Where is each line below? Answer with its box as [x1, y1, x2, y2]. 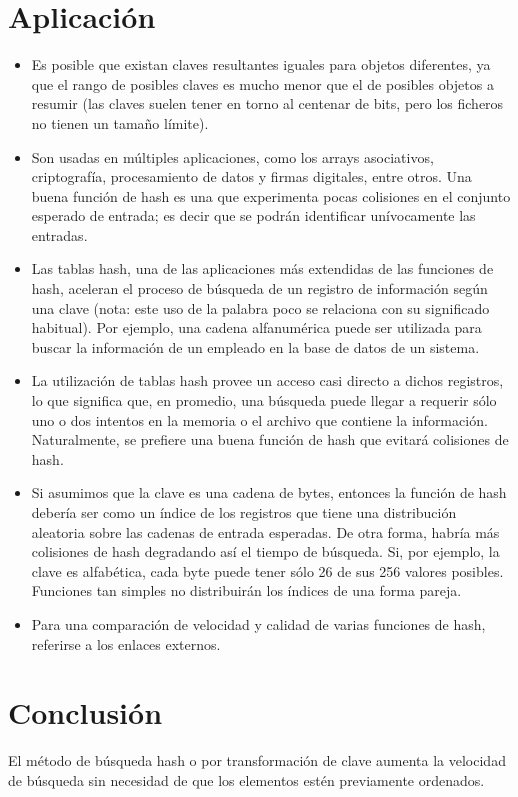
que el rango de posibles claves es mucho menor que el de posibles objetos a [31, 73, 494, 94]
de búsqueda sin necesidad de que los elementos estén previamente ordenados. [8, 769, 485, 790]
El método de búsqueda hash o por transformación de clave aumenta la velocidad [8, 750, 506, 771]
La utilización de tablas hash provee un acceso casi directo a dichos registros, [31, 370, 504, 391]
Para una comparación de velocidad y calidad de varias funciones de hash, [31, 613, 486, 634]
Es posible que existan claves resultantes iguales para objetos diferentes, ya [31, 54, 491, 75]
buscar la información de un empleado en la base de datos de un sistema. [31, 336, 480, 357]
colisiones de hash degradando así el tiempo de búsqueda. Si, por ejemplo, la [31, 541, 500, 562]
